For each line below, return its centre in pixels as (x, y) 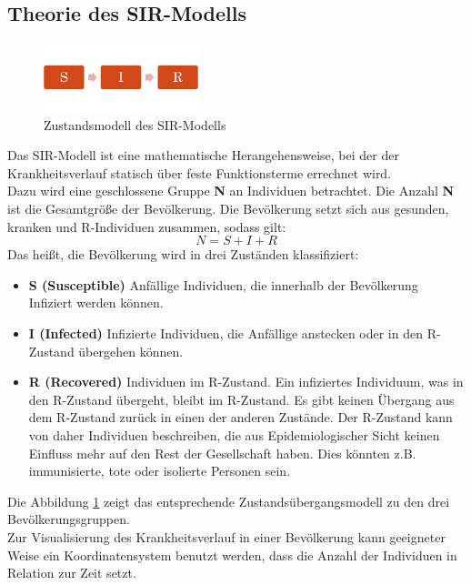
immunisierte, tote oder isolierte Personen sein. (160, 471)
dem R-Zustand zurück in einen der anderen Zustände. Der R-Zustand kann (241, 417)
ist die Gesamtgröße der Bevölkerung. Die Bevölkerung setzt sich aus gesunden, (228, 209)
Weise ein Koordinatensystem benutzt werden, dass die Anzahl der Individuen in (232, 555)
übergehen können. (131, 351)
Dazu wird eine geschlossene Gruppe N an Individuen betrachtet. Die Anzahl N (231, 191)
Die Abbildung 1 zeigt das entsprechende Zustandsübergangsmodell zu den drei (229, 501)
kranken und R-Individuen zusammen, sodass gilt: (147, 226)
